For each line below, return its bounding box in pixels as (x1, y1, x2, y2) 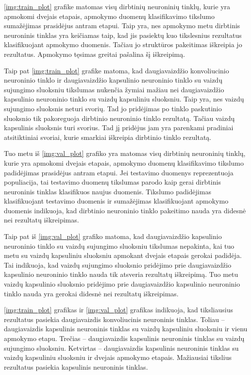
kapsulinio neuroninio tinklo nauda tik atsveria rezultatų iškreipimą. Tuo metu (4, 269, 238, 279)
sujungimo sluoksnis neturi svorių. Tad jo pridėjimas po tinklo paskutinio (4, 103, 222, 113)
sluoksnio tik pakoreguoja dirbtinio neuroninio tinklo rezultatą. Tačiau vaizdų (4, 113, 235, 123)
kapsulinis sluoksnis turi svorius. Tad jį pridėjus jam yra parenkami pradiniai (4, 122, 234, 133)
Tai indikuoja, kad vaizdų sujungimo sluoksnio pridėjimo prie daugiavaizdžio (4, 259, 232, 270)
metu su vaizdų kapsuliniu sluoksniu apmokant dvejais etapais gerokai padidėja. (4, 250, 242, 260)
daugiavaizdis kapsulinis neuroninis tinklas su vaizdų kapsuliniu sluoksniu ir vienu (4, 324, 248, 334)
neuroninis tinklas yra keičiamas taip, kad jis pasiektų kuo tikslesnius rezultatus (4, 30, 242, 40)
